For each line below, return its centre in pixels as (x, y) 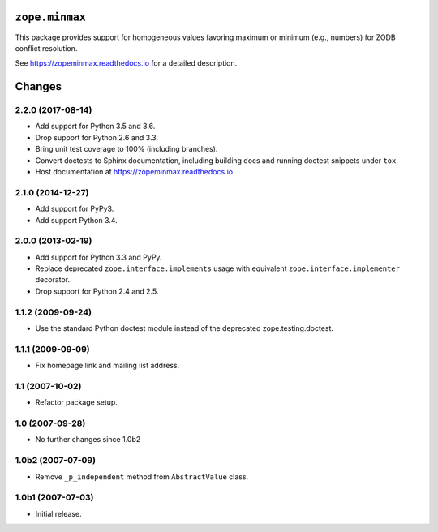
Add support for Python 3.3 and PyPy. (99, 257)
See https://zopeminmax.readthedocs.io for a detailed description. (126, 63)
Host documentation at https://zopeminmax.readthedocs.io (134, 172)
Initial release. (58, 513)
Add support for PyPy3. (75, 209)
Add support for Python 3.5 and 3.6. (95, 127)
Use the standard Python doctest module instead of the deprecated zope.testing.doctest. (185, 328)
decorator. (53, 280)
